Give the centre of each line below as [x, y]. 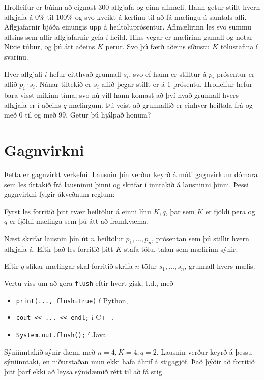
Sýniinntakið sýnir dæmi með [50, 351]
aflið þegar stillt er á [133, 84]
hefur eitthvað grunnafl [85, 74]
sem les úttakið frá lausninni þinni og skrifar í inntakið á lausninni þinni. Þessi [126, 184]
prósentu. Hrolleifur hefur [213, 84]
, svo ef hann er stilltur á [168, 74]
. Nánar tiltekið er [63, 84]
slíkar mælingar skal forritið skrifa [80, 266]
